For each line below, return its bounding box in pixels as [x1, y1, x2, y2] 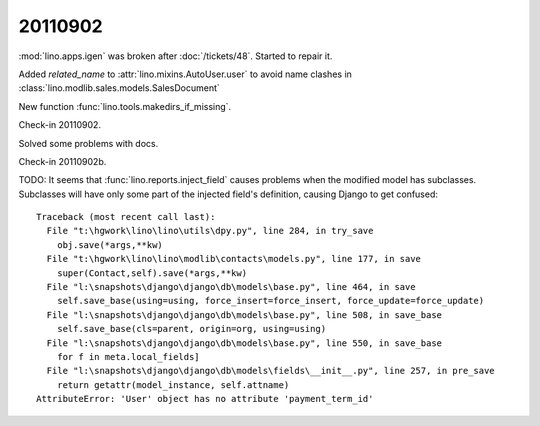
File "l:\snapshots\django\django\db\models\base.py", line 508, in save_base [46, 309, 443, 320]
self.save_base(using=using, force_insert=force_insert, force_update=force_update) [56, 295, 485, 307]
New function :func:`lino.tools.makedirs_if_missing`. [18, 100, 232, 112]
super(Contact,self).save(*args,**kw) [56, 267, 248, 279]
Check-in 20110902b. [18, 155, 107, 167]
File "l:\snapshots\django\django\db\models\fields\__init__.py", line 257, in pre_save [46, 365, 495, 377]
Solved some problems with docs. [18, 137, 159, 149]
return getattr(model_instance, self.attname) [56, 379, 290, 390]
